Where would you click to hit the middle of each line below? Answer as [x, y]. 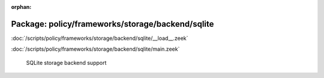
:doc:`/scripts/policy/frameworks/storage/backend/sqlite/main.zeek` [95, 49]
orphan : [21, 7]
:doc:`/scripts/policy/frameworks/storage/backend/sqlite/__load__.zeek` [100, 38]
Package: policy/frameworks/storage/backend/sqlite [112, 24]
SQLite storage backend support [66, 63]
